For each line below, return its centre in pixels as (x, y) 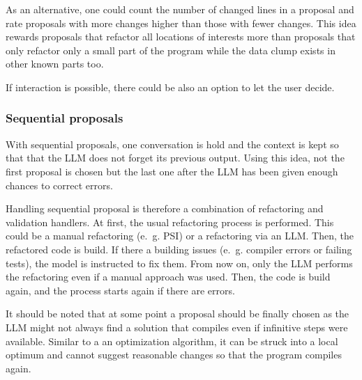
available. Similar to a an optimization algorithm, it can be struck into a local (172, 341)
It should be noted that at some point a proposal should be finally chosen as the (178, 314)
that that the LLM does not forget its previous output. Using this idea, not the (175, 158)
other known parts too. (55, 64)
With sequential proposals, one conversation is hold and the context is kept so (172, 144)
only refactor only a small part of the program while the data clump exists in (171, 50)
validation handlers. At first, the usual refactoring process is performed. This (170, 222)
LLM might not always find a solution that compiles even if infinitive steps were (177, 327)
